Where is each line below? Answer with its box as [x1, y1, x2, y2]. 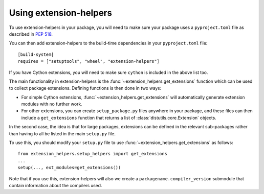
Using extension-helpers [9, 7, 112, 18]
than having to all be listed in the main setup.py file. [9, 130, 116, 137]
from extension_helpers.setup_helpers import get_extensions [18, 151, 167, 157]
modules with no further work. [21, 101, 83, 107]
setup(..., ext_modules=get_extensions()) [18, 165, 121, 170]
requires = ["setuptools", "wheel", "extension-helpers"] [18, 59, 160, 64]
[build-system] [18, 51, 54, 57]
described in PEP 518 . [9, 31, 53, 37]
